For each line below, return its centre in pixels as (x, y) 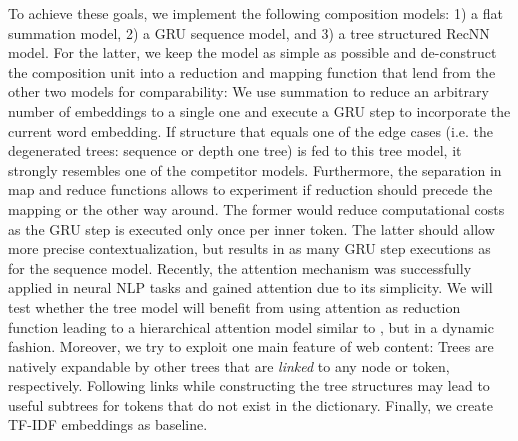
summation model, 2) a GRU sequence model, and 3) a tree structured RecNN (249, 32)
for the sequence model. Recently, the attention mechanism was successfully (240, 267)
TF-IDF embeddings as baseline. (108, 424)
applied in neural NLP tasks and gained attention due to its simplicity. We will (250, 287)
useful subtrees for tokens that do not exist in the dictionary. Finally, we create (250, 404)
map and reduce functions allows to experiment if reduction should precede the (250, 189)
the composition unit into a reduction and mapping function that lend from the (252, 71)
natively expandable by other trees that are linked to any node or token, (229, 365)
